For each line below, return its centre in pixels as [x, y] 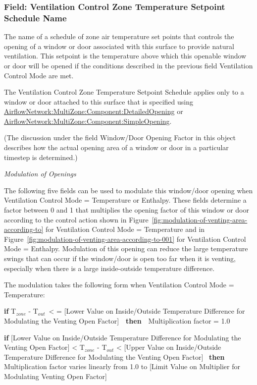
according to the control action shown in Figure [76, 219]
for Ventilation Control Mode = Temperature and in [125, 229]
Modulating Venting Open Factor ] [55, 376]
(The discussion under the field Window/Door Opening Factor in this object [120, 137]
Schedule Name [35, 18]
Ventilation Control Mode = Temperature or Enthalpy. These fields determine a [125, 200]
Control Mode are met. [39, 75]
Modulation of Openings [40, 174]
